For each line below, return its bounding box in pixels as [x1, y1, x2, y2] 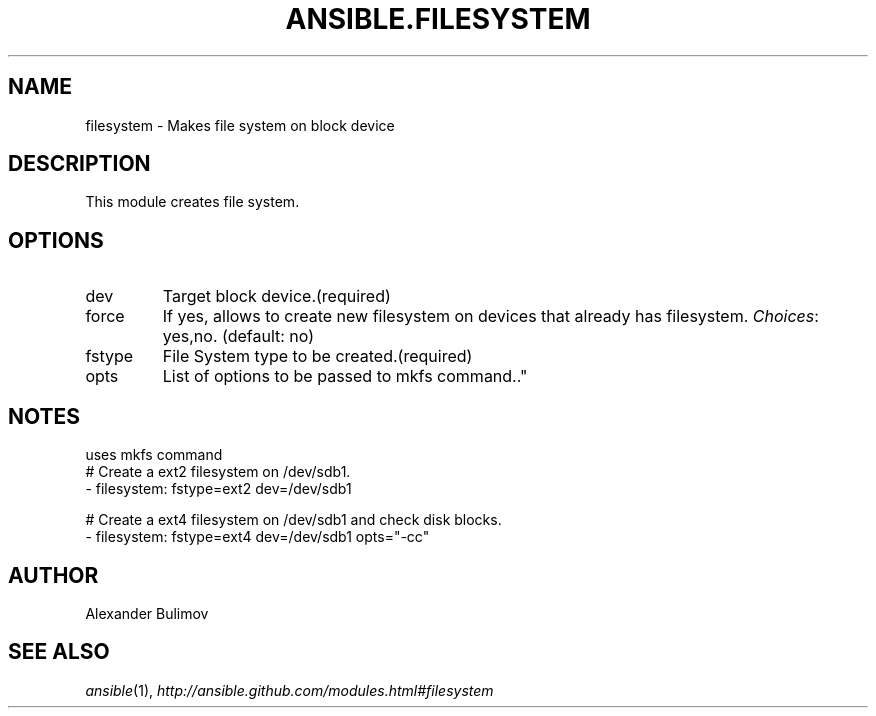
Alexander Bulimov [85, 604, 209, 622]
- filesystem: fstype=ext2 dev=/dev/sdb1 [85, 480, 352, 498]
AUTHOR [8, 562, 99, 588]
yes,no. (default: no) [162, 326, 315, 347]
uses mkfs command [85, 446, 223, 464]
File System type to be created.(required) [162, 346, 473, 367]
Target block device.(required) [162, 286, 391, 307]
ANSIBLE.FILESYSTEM [285, 2, 591, 36]
